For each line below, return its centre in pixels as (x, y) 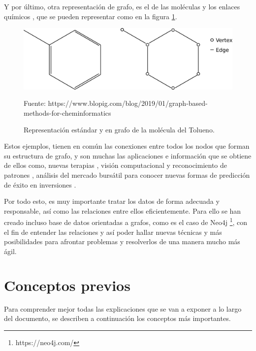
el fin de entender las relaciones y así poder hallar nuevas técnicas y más (113, 232)
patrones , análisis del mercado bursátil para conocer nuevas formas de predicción (127, 175)
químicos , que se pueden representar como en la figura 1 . (91, 16)
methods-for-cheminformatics (67, 113)
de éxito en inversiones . (40, 184)
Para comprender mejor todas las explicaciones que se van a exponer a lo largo (123, 308)
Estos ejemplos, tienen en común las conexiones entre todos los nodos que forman (127, 146)
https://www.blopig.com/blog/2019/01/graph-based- (128, 103)
